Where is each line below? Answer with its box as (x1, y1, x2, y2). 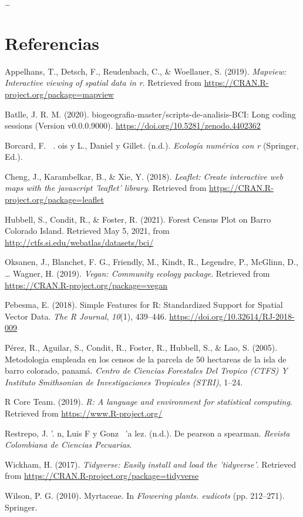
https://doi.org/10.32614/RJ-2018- (169, 310, 295, 322)
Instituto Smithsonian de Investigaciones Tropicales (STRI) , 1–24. (5, 375, 243, 388)
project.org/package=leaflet (5, 193, 104, 206)
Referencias (5, 31, 100, 55)
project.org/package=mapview (5, 88, 114, 100)
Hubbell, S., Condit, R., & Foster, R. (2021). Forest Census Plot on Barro (5, 213, 271, 225)
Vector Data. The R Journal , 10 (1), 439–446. (5, 310, 167, 322)
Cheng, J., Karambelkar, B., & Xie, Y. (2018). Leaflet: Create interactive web (5, 170, 283, 182)
